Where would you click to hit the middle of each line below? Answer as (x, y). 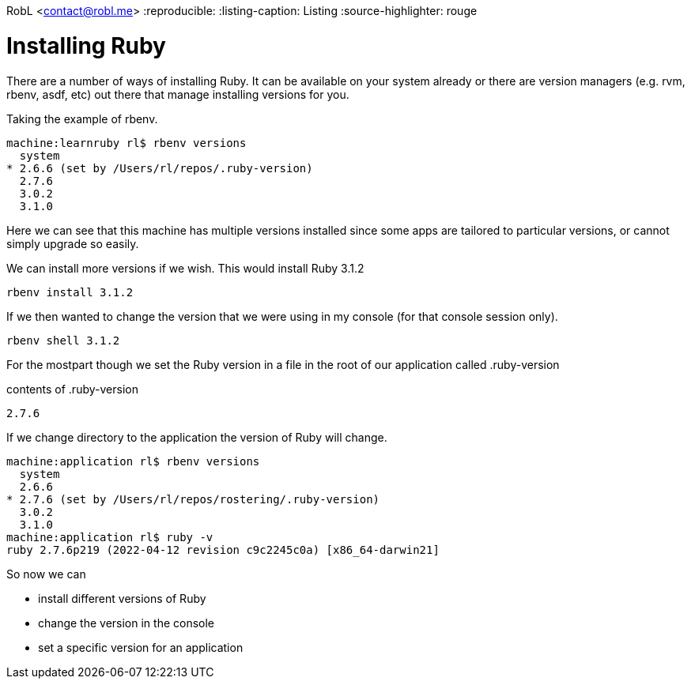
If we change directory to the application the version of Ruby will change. (197, 437)
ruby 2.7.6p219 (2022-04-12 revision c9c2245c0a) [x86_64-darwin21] (223, 550)
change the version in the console (126, 623)
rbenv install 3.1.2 (70, 292)
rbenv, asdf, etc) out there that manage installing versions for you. (178, 94)
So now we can (46, 574)
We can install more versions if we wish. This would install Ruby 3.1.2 (185, 268)
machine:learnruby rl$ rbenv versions (126, 143)
